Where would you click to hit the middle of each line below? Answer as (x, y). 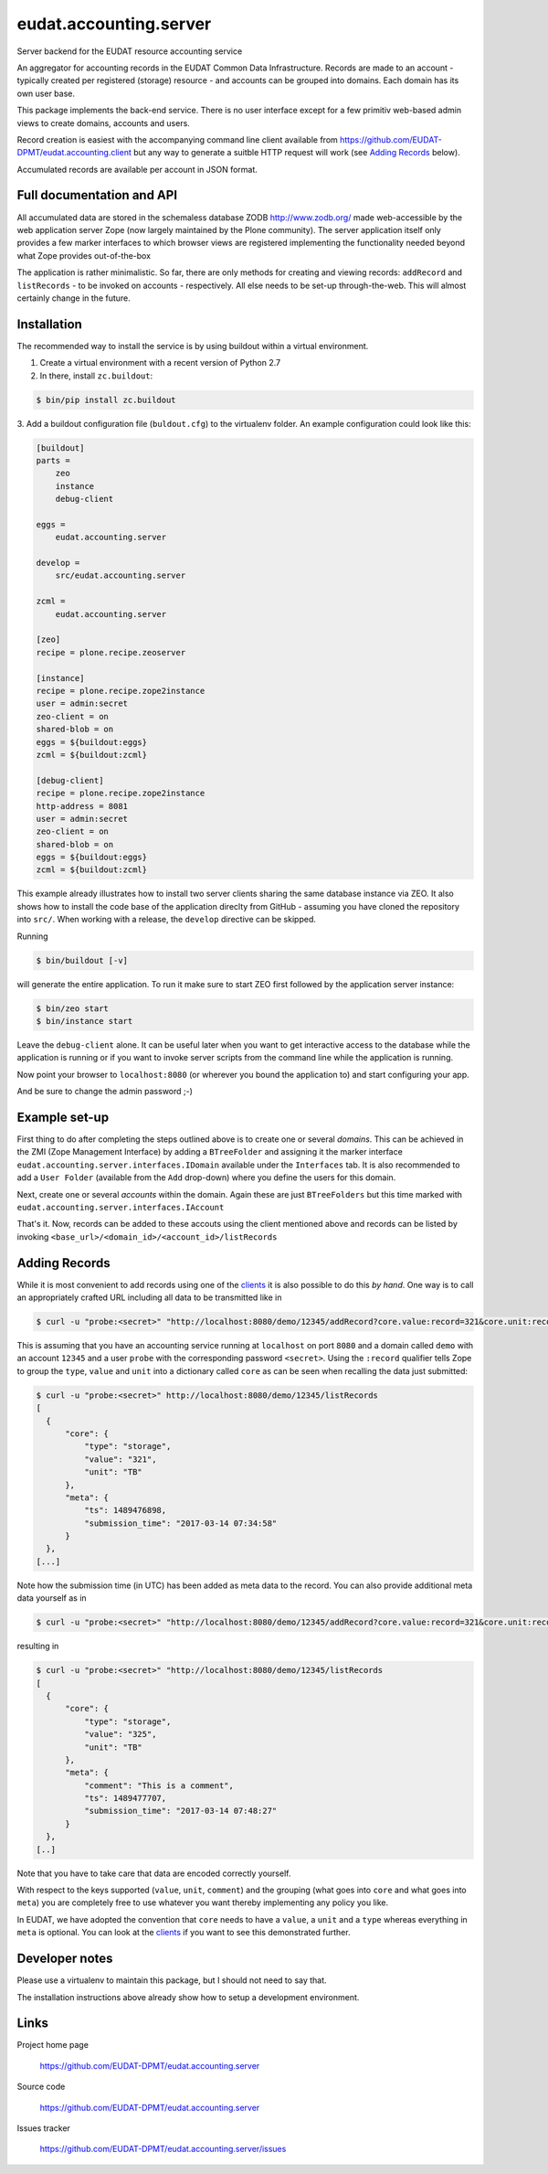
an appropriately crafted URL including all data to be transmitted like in (149, 1297)
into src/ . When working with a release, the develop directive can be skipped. (167, 920)
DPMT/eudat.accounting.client (74, 153)
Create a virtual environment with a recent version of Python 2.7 (160, 363)
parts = (53, 460)
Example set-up (63, 1117)
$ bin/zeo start (73, 1008)
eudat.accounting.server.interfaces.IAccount (121, 1207)
